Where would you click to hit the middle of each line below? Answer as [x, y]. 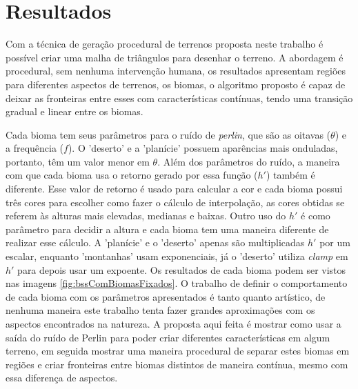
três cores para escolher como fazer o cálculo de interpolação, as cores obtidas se [175, 202]
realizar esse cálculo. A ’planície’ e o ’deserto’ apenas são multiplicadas [155, 242]
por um [335, 242]
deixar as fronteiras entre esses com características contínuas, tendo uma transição [179, 98]
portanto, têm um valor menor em [78, 161]
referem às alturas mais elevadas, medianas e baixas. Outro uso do [146, 216]
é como [316, 216]
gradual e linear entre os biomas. [74, 111]
